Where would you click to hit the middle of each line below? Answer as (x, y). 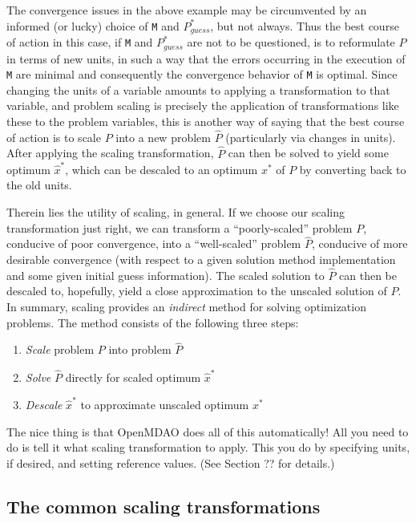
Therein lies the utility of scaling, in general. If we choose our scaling (176, 212)
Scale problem (60, 349)
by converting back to (353, 169)
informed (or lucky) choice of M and (93, 25)
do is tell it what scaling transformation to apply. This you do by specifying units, (208, 447)
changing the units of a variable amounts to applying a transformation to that (198, 89)
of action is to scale (54, 137)
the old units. (39, 185)
